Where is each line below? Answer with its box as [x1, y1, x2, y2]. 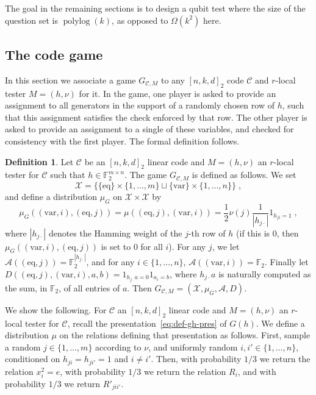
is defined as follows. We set [192, 168, 296, 181]
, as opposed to [112, 13, 168, 26]
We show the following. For [5, 303, 107, 316]
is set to [101, 240, 131, 252]
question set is [5, 13, 58, 26]
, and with [237, 365, 276, 377]
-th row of [188, 226, 226, 239]
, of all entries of [59, 281, 120, 294]
